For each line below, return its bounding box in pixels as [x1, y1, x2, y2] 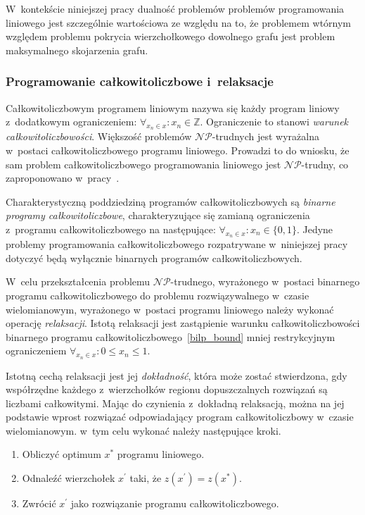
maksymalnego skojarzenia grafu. [6, 42, 148, 57]
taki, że [129, 471, 162, 485]
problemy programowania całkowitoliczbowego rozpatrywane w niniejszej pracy [6, 237, 348, 252]
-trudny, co [301, 156, 349, 171]
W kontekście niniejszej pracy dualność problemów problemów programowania [6, 1, 345, 15]
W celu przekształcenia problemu [6, 274, 151, 289]
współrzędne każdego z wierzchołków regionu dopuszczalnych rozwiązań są [6, 382, 328, 397]
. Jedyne [296, 221, 333, 236]
